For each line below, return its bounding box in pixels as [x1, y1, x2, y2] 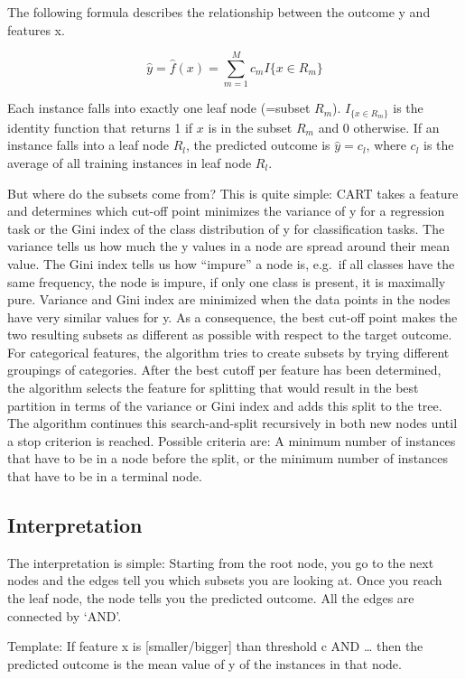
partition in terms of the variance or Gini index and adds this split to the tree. [7, 395, 442, 414]
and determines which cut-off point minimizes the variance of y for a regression [7, 201, 445, 220]
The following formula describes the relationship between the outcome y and [7, 3, 431, 21]
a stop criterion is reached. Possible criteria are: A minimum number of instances [7, 431, 456, 450]
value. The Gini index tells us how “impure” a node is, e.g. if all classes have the [7, 254, 455, 273]
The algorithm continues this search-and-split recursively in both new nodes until [7, 414, 458, 433]
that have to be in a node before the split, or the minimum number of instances [7, 449, 449, 468]
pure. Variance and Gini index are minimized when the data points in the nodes [7, 290, 451, 309]
